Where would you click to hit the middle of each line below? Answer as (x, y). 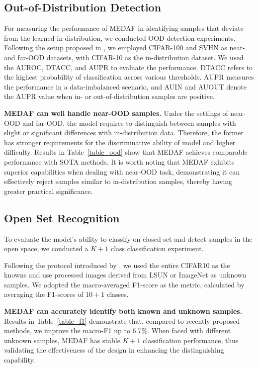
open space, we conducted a (46, 248)
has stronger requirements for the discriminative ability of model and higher (120, 142)
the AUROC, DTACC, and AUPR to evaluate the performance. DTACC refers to (129, 67)
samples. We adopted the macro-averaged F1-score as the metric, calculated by (124, 284)
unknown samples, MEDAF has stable (62, 340)
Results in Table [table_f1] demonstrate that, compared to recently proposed (122, 321)
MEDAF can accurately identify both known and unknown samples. (123, 311)
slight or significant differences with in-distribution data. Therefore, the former (124, 133)
